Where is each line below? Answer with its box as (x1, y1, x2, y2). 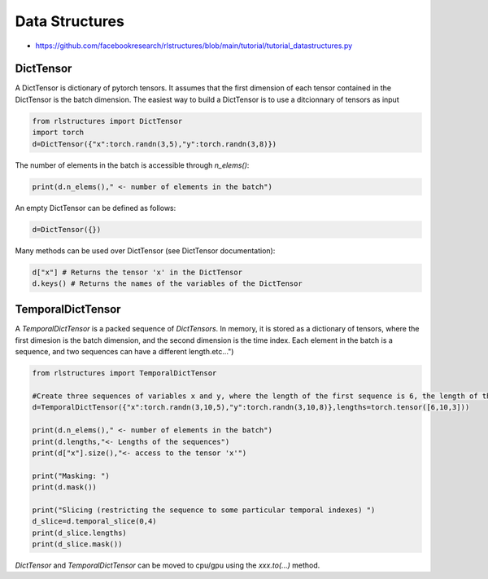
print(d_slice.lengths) (32, 528, 128, 537)
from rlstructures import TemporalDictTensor (32, 369, 217, 378)
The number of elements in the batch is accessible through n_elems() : (15, 160, 250, 170)
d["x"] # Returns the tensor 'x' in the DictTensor (32, 267, 243, 277)
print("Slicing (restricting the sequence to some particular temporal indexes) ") (32, 505, 376, 515)
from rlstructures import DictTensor (32, 116, 183, 125)
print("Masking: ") (32, 471, 110, 480)
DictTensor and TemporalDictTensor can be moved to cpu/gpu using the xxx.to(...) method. (15, 560, 320, 570)
